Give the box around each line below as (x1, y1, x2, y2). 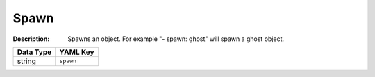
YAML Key (59, 47, 94, 57)
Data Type (17, 47, 52, 57)
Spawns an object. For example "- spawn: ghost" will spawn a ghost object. (67, 35, 285, 43)
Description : (12, 35, 50, 43)
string (17, 56, 36, 66)
